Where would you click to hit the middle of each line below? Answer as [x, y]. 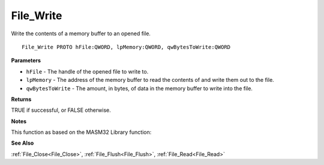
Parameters [26, 60]
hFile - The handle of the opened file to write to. [87, 71]
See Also [22, 143]
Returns [21, 99]
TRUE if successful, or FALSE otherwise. [61, 110]
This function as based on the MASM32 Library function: [81, 132]
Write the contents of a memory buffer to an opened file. [81, 33]
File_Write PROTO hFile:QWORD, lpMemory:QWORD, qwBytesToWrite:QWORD [126, 47]
